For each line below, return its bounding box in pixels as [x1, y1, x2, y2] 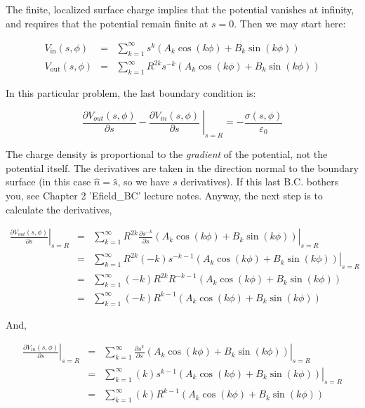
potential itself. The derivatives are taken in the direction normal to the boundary [6, 160, 359, 175]
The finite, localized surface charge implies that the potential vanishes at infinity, [6, 2, 354, 16]
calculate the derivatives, [6, 202, 112, 216]
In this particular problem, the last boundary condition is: [6, 85, 256, 100]
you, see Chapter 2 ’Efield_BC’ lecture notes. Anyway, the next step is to [6, 188, 323, 203]
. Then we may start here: [234, 15, 346, 30]
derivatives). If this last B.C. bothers [180, 174, 339, 189]
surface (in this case [6, 174, 91, 189]
